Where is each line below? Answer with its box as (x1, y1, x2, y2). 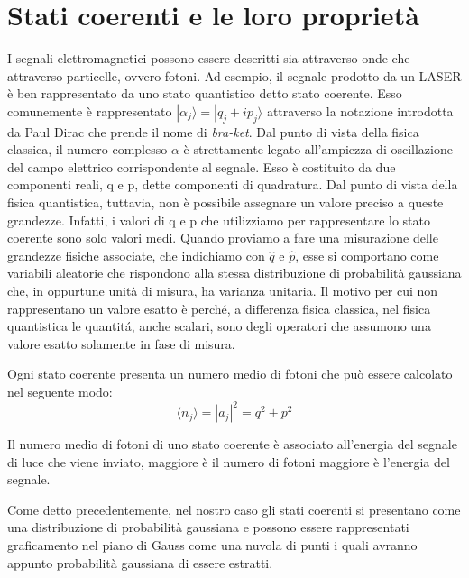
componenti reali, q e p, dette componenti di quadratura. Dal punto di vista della (7, 175, 458, 194)
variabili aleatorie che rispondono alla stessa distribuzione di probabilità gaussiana (7, 263, 462, 282)
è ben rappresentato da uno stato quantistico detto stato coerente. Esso (7, 84, 402, 103)
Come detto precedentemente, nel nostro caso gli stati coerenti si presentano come (7, 500, 461, 518)
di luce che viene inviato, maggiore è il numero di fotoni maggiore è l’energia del (7, 452, 450, 471)
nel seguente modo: (7, 382, 113, 401)
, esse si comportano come (295, 245, 439, 264)
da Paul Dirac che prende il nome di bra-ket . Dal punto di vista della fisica (7, 122, 419, 141)
